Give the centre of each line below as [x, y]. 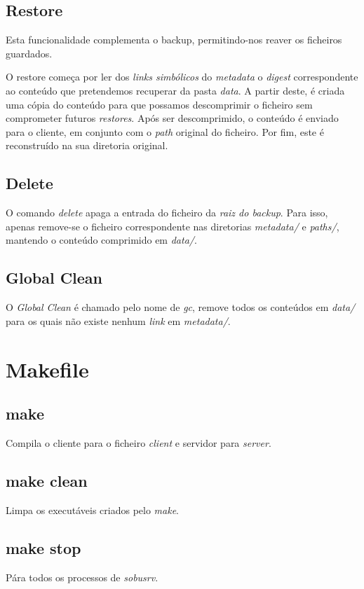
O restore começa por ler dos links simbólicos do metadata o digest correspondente [182, 77]
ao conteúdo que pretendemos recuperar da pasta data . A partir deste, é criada [175, 90]
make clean [47, 480]
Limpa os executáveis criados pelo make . [93, 510]
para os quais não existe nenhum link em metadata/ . [118, 320]
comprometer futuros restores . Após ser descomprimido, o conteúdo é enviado [172, 118]
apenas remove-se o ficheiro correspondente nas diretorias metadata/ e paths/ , [173, 226]
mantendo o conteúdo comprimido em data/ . [101, 240]
